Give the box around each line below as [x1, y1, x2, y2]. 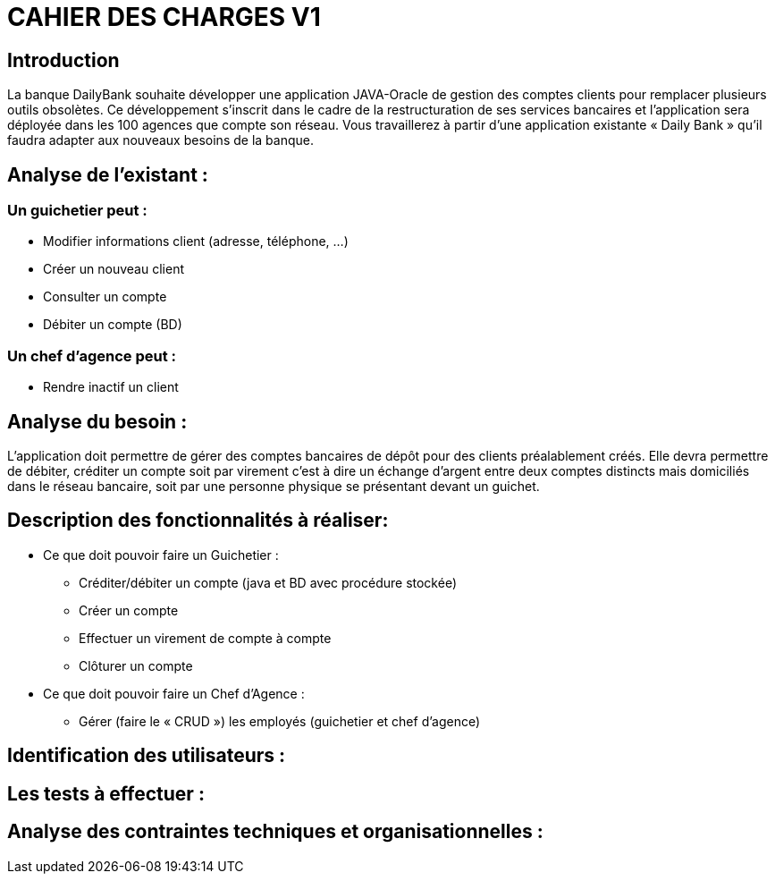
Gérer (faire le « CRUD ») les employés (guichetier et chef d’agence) [79, 713, 481, 729]
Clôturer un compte [79, 657, 193, 673]
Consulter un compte [43, 289, 167, 305]
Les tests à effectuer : [7, 782, 205, 805]
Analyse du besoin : [7, 410, 188, 433]
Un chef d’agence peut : [7, 346, 177, 365]
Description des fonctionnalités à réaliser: [7, 509, 389, 532]
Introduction [7, 48, 120, 72]
